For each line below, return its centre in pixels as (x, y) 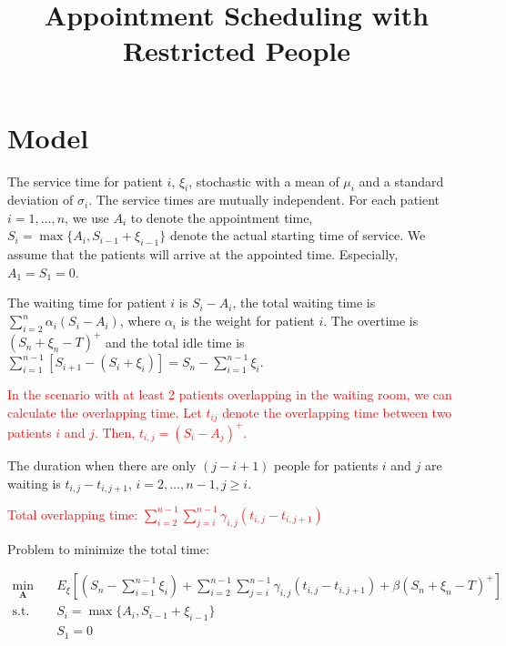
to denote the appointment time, (222, 217)
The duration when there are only (102, 464)
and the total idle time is (175, 342)
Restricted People (237, 50)
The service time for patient (85, 181)
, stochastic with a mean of (264, 181)
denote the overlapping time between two (337, 412)
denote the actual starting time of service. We (298, 235)
